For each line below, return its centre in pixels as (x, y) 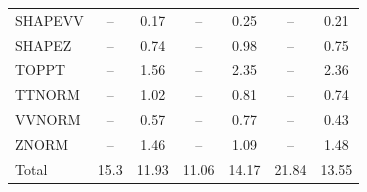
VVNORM (48, 119)
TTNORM (47, 94)
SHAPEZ (43, 44)
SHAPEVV (49, 19)
